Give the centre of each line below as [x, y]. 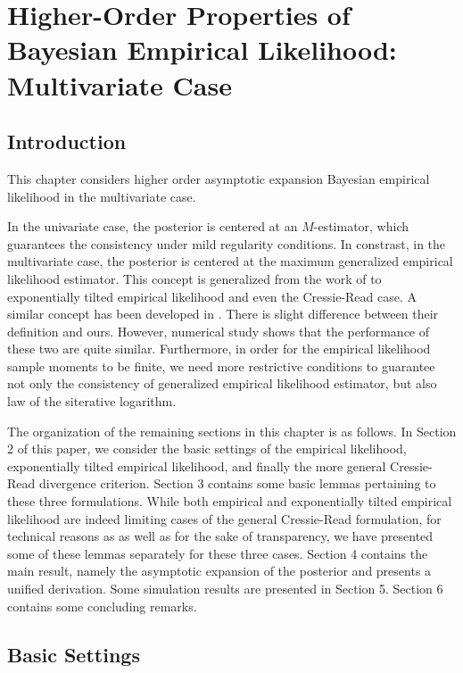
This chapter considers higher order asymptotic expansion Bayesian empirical [219, 178]
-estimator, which [361, 226]
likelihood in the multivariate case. [102, 196]
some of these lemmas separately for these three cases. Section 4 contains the [218, 553]
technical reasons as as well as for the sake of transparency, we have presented [220, 536]
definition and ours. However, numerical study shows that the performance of [219, 331]
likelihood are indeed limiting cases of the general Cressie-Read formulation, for [224, 518]
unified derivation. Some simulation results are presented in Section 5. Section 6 [225, 589]
